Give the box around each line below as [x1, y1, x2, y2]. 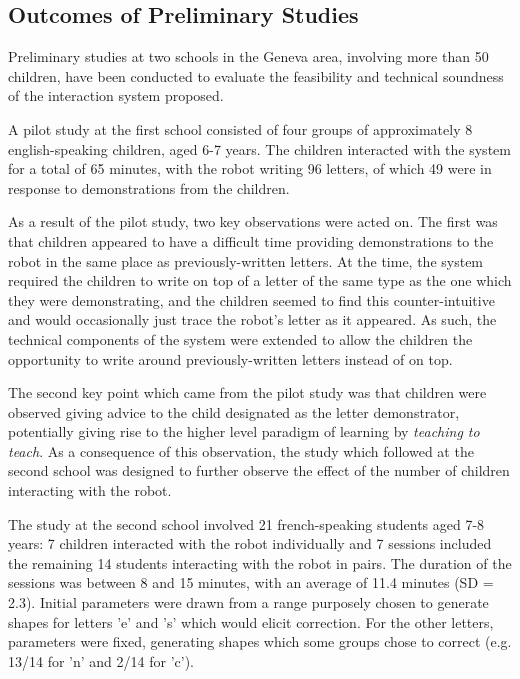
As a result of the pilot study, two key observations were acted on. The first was [8, 211, 498, 232]
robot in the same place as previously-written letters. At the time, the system [8, 250, 484, 271]
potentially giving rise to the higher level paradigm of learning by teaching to [8, 421, 480, 442]
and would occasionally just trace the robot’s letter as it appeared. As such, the [8, 309, 497, 330]
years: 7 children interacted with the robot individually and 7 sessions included [8, 533, 492, 554]
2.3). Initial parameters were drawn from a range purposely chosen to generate [8, 592, 489, 613]
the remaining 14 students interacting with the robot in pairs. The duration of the [8, 552, 512, 573]
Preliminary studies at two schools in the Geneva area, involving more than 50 [8, 46, 489, 67]
